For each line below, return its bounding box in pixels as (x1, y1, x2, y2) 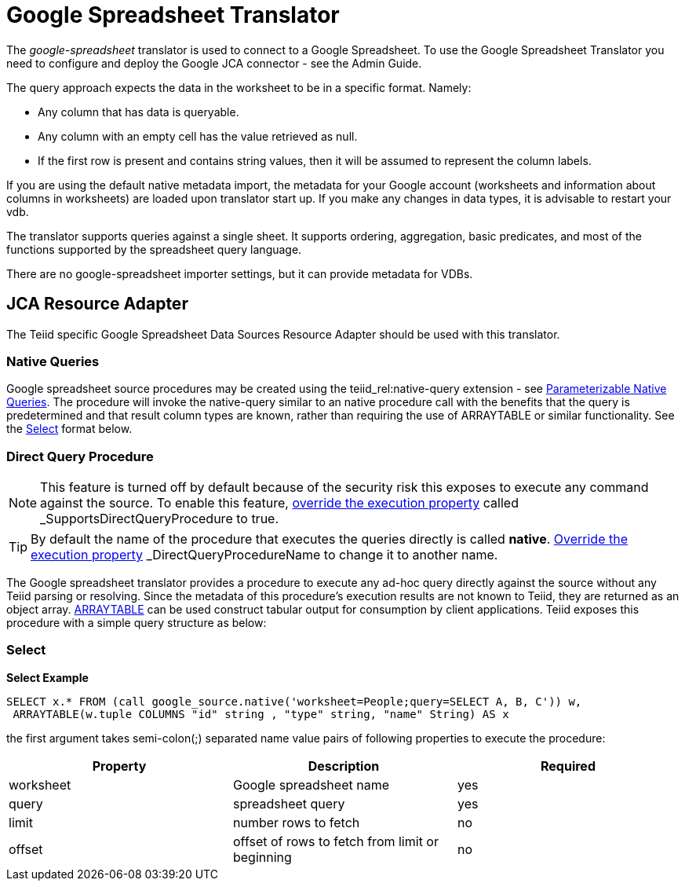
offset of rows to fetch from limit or (232, 833, 439, 849)
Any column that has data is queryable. (38, 104, 239, 119)
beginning (232, 849, 292, 865)
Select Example (6, 670, 89, 684)
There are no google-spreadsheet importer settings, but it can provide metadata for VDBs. (6, 266, 473, 280)
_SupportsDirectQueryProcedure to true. (40, 511, 279, 527)
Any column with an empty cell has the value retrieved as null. (38, 129, 358, 143)
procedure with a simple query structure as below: (6, 616, 267, 630)
